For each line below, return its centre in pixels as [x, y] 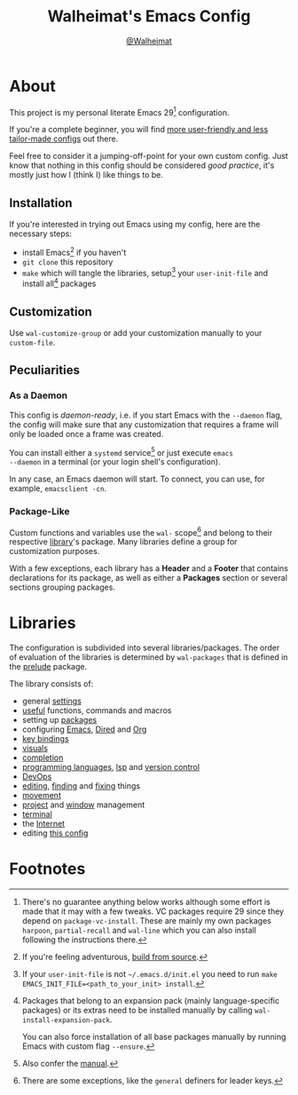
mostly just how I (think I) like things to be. [86, 175]
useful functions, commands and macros [97, 710]
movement [42, 796]
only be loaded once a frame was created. [86, 433]
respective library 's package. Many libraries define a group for [123, 542]
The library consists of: [51, 684]
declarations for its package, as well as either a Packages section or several [149, 578]
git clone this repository [67, 262]
